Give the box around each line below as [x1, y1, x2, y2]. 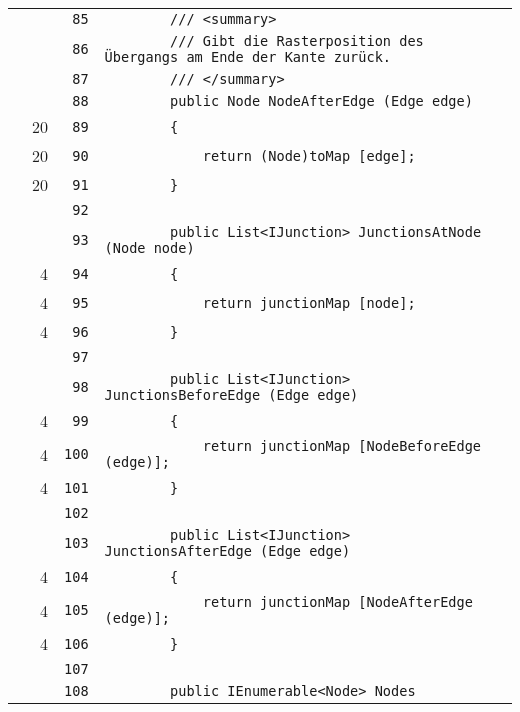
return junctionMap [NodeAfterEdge [202, 594, 473, 610]
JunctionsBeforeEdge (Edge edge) [104, 387, 359, 403]
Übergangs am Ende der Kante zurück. [104, 49, 392, 65]
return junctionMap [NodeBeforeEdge [202, 438, 482, 454]
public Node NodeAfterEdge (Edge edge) [170, 93, 473, 109]
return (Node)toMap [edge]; [202, 147, 416, 164]
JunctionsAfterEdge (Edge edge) [104, 543, 351, 559]
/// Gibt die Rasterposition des [170, 33, 424, 49]
